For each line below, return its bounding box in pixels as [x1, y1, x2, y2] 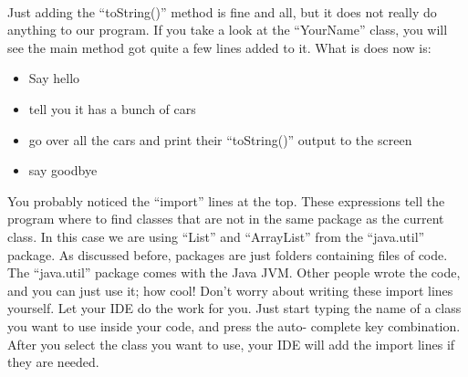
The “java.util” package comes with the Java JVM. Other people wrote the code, [7, 263, 461, 282]
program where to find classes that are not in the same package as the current [7, 209, 444, 228]
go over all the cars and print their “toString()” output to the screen [28, 130, 412, 149]
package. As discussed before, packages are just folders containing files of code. [7, 245, 448, 264]
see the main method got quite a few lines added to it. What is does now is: [7, 37, 432, 57]
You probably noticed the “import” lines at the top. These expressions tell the [7, 191, 445, 210]
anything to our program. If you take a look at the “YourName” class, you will [7, 20, 448, 39]
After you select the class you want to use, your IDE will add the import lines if [7, 334, 455, 353]
